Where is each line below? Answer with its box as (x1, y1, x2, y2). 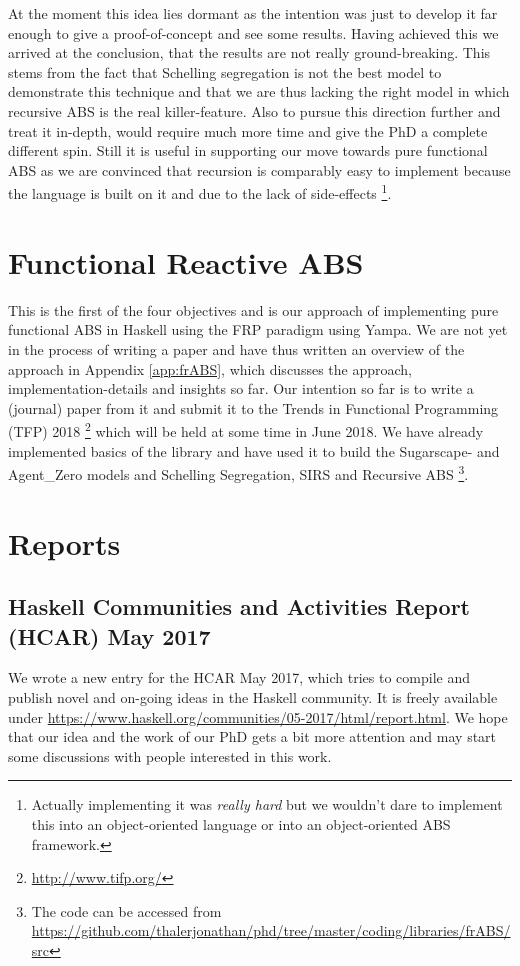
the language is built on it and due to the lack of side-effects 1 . (8, 180, 392, 203)
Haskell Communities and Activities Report (8, 591, 470, 622)
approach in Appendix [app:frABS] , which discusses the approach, (8, 358, 412, 379)
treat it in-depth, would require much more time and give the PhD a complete (8, 120, 488, 141)
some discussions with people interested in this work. (8, 745, 332, 766)
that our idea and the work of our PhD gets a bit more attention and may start (8, 726, 497, 747)
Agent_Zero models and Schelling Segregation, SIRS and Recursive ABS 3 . (8, 461, 469, 484)
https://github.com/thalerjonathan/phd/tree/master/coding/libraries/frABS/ (31, 920, 511, 941)
